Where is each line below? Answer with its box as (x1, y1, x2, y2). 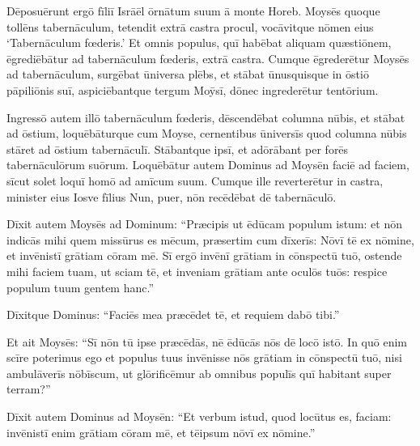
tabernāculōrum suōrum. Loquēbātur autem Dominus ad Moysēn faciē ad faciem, (6, 156, 409, 173)
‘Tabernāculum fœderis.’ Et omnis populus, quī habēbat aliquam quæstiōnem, (6, 34, 392, 51)
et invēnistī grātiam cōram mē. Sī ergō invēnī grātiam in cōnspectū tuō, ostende (6, 247, 402, 264)
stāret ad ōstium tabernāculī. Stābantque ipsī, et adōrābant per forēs (6, 140, 349, 157)
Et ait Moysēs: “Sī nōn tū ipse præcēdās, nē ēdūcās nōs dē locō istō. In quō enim (6, 333, 408, 350)
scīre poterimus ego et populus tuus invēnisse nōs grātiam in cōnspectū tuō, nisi (6, 349, 402, 366)
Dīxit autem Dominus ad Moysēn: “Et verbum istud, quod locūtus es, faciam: (6, 408, 392, 425)
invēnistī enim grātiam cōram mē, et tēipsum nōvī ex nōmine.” (6, 423, 316, 440)
